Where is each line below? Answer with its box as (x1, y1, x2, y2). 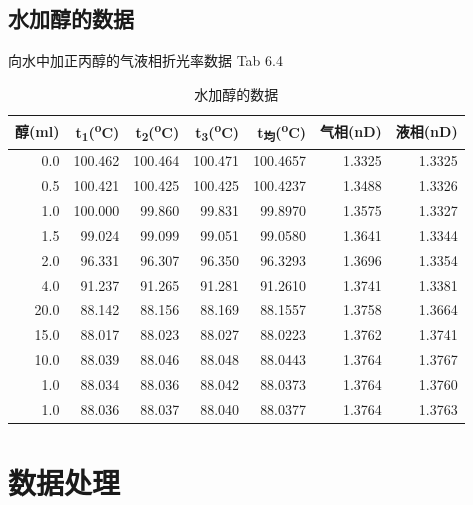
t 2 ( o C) (135, 119, 180, 145)
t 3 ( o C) (195, 119, 240, 145)
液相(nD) (395, 121, 458, 142)
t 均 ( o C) (257, 119, 307, 145)
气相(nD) (320, 121, 382, 142)
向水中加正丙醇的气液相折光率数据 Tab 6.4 (8, 50, 283, 71)
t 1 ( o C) (75, 119, 120, 145)
